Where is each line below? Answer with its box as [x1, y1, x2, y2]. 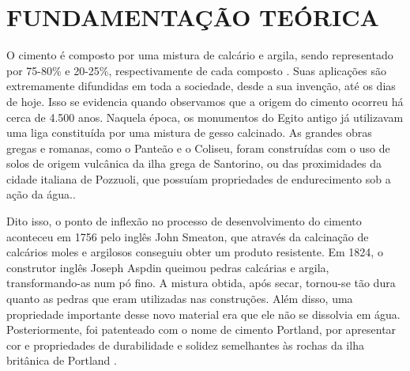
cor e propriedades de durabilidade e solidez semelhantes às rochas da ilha [6, 336, 364, 353]
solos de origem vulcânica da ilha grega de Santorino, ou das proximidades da [6, 155, 382, 172]
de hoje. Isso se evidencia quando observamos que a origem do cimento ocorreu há [6, 93, 404, 109]
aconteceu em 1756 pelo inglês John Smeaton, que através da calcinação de [6, 228, 369, 244]
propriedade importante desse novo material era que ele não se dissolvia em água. [6, 305, 401, 322]
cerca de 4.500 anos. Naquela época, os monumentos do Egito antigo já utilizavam [6, 108, 404, 125]
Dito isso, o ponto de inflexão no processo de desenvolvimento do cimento [6, 213, 362, 229]
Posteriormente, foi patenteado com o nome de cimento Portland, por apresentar [6, 321, 397, 338]
